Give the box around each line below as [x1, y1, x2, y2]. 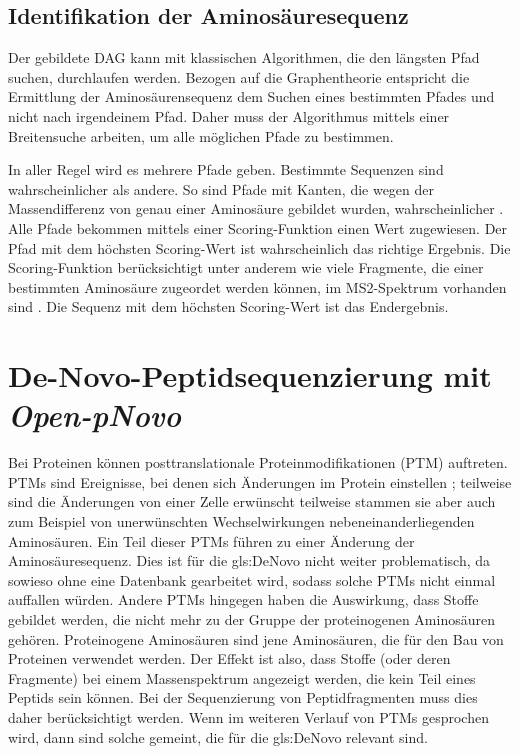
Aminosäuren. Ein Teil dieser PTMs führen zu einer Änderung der [8, 530, 415, 551]
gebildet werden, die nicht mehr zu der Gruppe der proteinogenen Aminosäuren [8, 608, 495, 629]
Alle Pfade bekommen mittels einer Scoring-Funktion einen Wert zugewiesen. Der [8, 217, 508, 238]
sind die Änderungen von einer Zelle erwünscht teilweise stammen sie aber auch [8, 491, 496, 512]
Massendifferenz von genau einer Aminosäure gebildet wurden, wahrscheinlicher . [8, 198, 504, 219]
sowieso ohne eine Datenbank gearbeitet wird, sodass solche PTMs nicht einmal [8, 569, 496, 590]
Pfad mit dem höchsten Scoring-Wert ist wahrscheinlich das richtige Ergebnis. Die [8, 237, 511, 258]
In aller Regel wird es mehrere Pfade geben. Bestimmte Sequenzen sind [8, 159, 444, 180]
